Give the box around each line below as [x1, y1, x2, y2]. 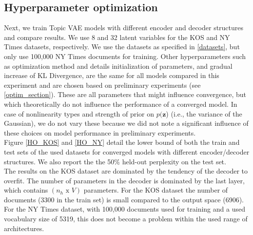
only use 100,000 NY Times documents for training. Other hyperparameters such [4, 51, 246, 61]
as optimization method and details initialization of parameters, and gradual [4, 60, 233, 71]
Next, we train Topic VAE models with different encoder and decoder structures [4, 22, 244, 33]
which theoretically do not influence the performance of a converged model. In [4, 98, 237, 109]
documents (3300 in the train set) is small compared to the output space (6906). [4, 194, 244, 204]
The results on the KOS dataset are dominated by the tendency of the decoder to [4, 166, 248, 176]
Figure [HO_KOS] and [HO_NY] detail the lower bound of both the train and [4, 137, 240, 147]
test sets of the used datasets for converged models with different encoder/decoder [4, 146, 250, 157]
